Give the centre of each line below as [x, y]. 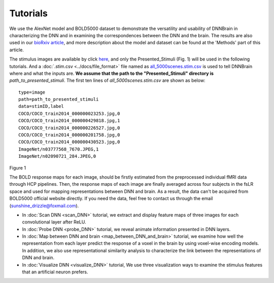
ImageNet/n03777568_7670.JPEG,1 [59, 149]
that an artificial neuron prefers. [55, 272]
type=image [32, 92]
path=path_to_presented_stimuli [59, 100]
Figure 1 [18, 167]
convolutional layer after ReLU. [54, 222]
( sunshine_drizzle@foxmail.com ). [44, 206]
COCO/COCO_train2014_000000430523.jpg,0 [69, 142]
